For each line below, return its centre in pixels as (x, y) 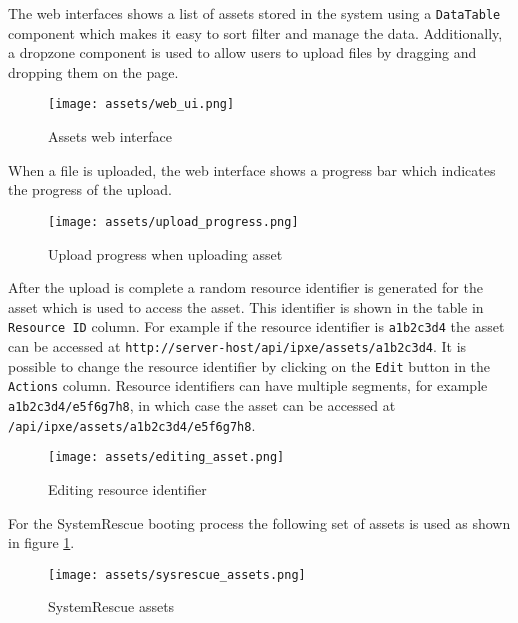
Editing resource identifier (127, 488)
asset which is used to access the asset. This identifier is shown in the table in (246, 306)
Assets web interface (110, 136)
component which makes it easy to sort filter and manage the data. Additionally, (255, 32)
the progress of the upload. (90, 189)
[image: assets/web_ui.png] (141, 104)
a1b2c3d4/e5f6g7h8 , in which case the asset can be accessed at (202, 404)
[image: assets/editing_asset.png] (166, 457)
